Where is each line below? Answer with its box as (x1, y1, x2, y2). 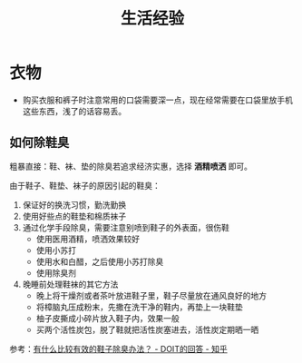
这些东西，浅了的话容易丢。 (22, 105, 127, 116)
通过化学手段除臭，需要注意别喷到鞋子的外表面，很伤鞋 (22, 221, 229, 232)
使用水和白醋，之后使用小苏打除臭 (35, 256, 164, 267)
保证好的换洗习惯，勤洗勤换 (22, 199, 127, 210)
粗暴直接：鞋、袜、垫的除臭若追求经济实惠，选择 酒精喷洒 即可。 (9, 161, 252, 172)
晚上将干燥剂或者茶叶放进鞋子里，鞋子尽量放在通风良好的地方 (35, 289, 268, 300)
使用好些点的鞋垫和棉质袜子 (22, 211, 127, 221)
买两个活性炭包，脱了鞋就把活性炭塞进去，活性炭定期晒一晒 (35, 324, 259, 335)
